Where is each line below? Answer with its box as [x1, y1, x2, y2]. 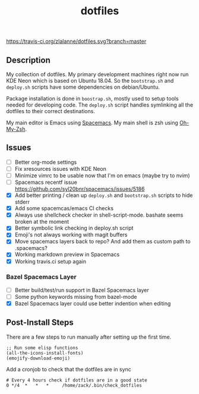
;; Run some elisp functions [6, 345, 78, 351]
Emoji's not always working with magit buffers [14, 231, 128, 239]
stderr [14, 198, 30, 206]
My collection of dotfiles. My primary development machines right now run [6, 71, 189, 78]
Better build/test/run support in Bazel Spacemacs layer [14, 286, 150, 293]
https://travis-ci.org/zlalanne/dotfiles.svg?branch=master [6, 37, 147, 45]
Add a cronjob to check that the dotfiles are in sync [6, 365, 132, 373]
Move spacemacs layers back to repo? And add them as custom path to [14, 238, 191, 245]
